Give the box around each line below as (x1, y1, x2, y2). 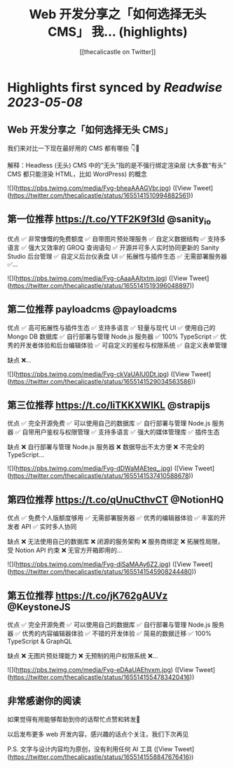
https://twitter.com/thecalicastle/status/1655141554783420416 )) (9, 673, 195, 681)
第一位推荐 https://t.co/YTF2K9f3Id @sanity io (7, 213, 212, 227)
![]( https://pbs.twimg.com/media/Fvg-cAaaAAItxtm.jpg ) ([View (7, 274, 188, 282)
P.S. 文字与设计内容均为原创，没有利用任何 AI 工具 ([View (7, 744, 173, 753)
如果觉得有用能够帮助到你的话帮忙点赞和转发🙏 (7, 715, 141, 723)
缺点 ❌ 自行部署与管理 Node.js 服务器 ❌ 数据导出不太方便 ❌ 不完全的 (7, 443, 205, 451)
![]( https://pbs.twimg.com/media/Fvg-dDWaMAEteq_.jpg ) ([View (7, 464, 193, 473)
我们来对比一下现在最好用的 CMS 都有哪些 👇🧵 (7, 144, 140, 152)
